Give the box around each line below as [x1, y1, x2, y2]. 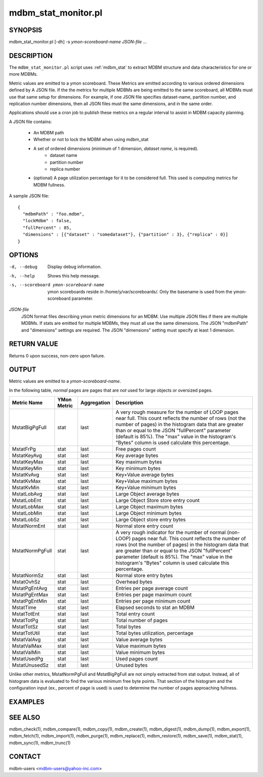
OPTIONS [9, 251, 38, 259]
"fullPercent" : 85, [22, 225, 72, 231]
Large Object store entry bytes [115, 516, 186, 523]
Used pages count [115, 655, 158, 662]
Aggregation [80, 399, 111, 406]
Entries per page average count [115, 585, 188, 592]
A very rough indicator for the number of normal [115, 529, 226, 536]
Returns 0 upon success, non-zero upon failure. [9, 353, 105, 358]
